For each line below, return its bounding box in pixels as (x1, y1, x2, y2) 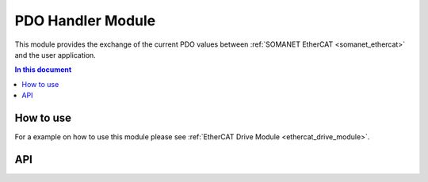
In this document (14, 65, 72, 74)
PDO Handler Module (14, 12, 156, 29)
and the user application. (14, 50, 97, 59)
